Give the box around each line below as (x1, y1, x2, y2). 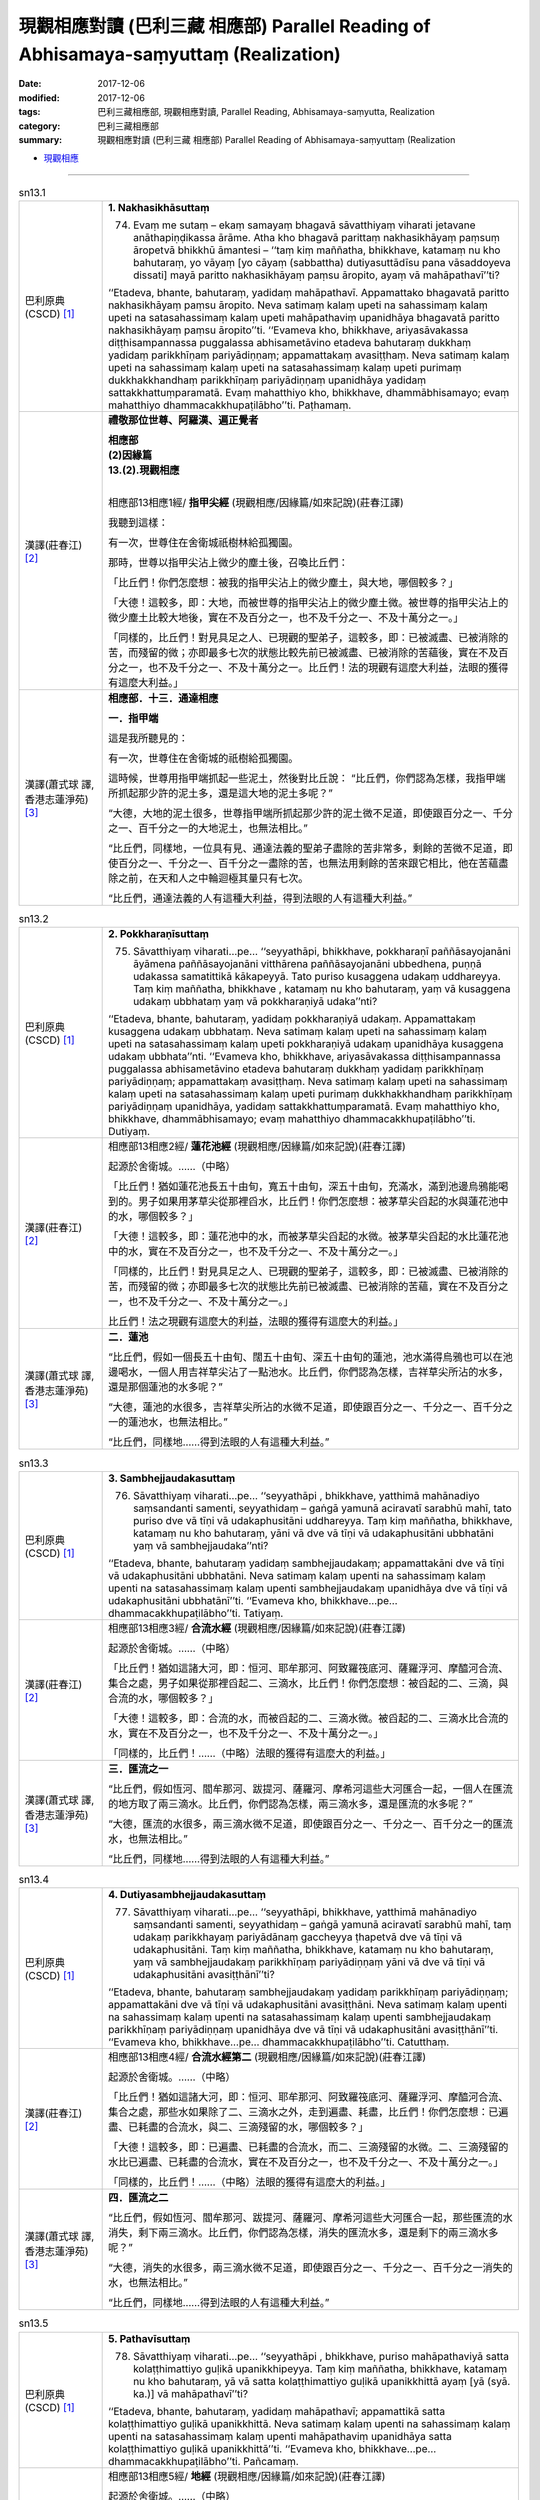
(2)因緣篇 (108, 448, 153, 462)
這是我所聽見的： (108, 731, 189, 745)
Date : (18, 78, 42, 90)
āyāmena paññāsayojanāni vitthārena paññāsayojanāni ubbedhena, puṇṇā (133, 957, 482, 971)
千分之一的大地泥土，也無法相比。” (148, 821, 309, 835)
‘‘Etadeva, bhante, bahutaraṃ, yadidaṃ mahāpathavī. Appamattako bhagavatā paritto (108, 286, 510, 300)
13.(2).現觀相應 (108, 463, 180, 477)
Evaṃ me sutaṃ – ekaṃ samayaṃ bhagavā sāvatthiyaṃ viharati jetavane (133, 218, 476, 232)
